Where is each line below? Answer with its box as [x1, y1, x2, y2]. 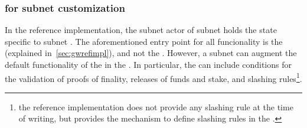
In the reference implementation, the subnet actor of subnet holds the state [5, 24, 277, 36]
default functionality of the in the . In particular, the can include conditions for [5, 58, 292, 70]
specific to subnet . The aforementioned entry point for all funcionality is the [5, 35, 283, 47]
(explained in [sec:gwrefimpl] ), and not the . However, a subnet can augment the [5, 47, 297, 59]
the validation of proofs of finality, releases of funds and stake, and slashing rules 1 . [5, 70, 302, 84]
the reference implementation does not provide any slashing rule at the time [18, 100, 293, 113]
